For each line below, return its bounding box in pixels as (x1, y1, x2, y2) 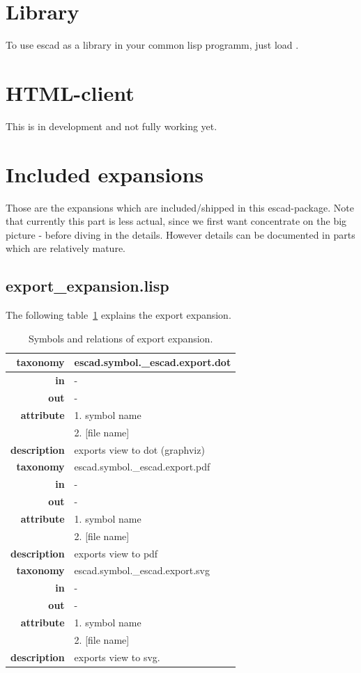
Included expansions (6, 159, 204, 188)
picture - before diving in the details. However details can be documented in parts (6, 227, 355, 242)
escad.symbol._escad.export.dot (74, 355, 231, 370)
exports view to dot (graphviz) (74, 442, 205, 457)
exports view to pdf (74, 546, 158, 560)
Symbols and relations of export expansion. (28, 331, 213, 345)
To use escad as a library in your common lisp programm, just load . (6, 38, 299, 52)
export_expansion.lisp (6, 275, 169, 296)
